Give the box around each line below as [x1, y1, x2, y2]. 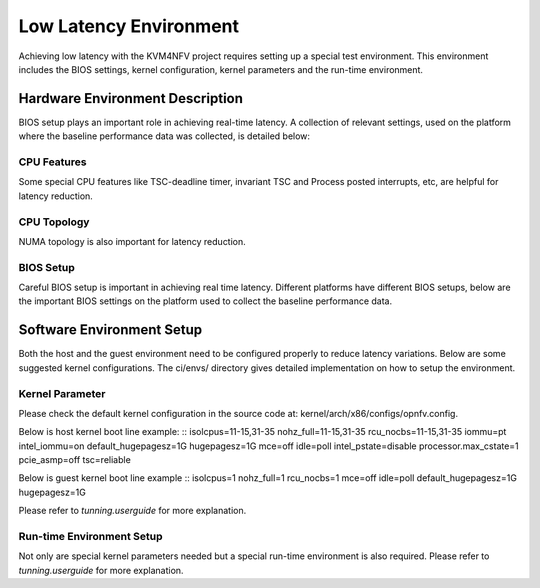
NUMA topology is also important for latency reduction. [18, 235, 247, 247]
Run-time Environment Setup [18, 529, 163, 543]
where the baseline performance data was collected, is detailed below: [18, 130, 310, 142]
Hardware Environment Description [18, 90, 244, 107]
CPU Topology [18, 215, 90, 229]
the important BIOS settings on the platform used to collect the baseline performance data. [18, 295, 393, 307]
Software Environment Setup [18, 321, 203, 339]
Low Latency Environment [18, 15, 240, 37]
